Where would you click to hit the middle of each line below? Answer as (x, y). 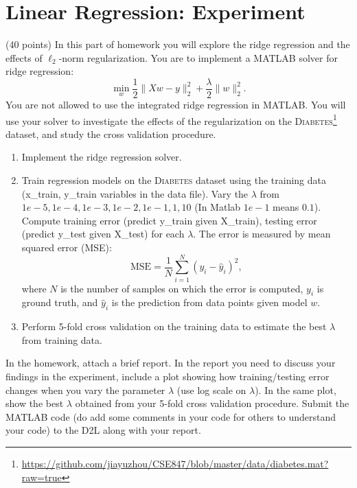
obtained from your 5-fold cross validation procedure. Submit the (212, 403)
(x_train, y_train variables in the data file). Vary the (135, 193)
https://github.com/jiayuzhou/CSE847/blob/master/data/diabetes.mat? (175, 464)
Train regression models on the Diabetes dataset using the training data (174, 180)
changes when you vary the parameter (85, 390)
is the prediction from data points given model (209, 302)
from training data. (62, 339)
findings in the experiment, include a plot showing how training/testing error (168, 376)
